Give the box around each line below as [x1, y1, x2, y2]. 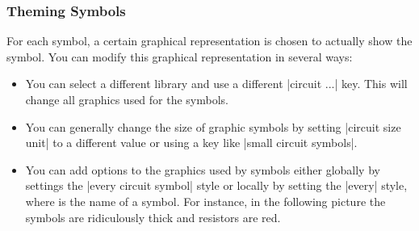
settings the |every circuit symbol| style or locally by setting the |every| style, [25, 177, 408, 194]
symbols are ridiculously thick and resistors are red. [25, 208, 281, 225]
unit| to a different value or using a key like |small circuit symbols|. [25, 134, 358, 151]
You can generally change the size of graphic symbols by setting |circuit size [25, 118, 401, 135]
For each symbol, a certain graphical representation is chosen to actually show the [6, 32, 413, 49]
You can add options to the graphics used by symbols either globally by [25, 161, 380, 178]
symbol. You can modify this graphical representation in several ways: [6, 48, 353, 65]
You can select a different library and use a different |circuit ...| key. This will [25, 75, 408, 92]
